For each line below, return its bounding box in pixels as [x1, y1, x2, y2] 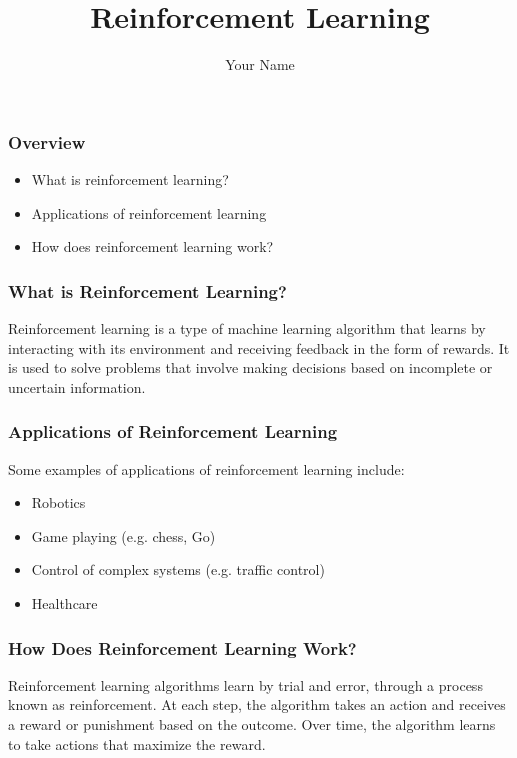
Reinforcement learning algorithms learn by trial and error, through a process [8, 674, 483, 695]
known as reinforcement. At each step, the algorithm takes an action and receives [8, 694, 506, 715]
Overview [8, 129, 86, 154]
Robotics [31, 492, 86, 513]
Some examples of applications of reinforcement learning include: [8, 458, 405, 479]
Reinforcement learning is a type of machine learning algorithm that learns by [8, 318, 486, 339]
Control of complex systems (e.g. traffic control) [31, 559, 325, 580]
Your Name [225, 54, 295, 75]
